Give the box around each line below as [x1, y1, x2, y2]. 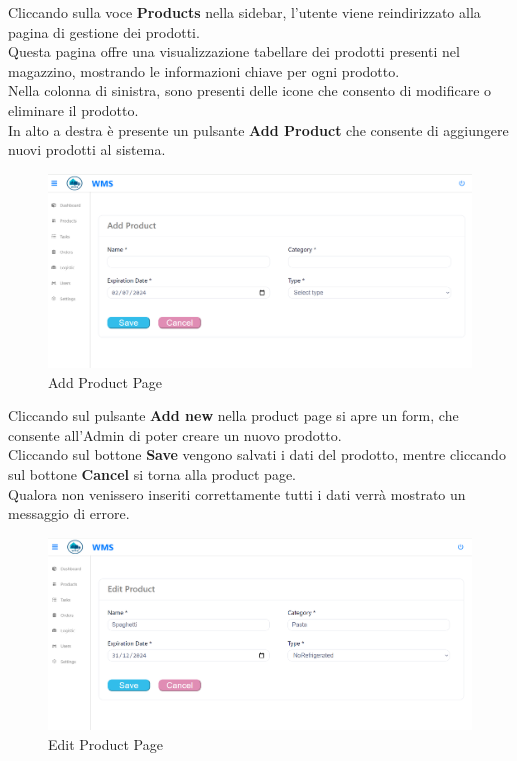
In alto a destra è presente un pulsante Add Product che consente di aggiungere [8, 119, 509, 140]
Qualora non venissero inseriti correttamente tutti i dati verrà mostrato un [8, 483, 466, 504]
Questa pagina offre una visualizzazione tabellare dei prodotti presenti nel [8, 41, 460, 62]
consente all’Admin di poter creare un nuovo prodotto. [8, 424, 342, 445]
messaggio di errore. [8, 503, 130, 524]
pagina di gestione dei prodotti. [8, 21, 200, 42]
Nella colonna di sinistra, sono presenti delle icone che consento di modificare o [8, 80, 492, 101]
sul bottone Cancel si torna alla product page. [8, 463, 297, 484]
